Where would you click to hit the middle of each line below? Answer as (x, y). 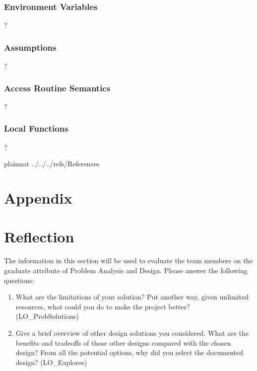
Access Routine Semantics (57, 88)
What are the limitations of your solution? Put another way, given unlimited (132, 297)
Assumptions (30, 47)
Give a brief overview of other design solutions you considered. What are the (132, 333)
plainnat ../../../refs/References (52, 164)
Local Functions (36, 128)
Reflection (39, 237)
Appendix (38, 198)
